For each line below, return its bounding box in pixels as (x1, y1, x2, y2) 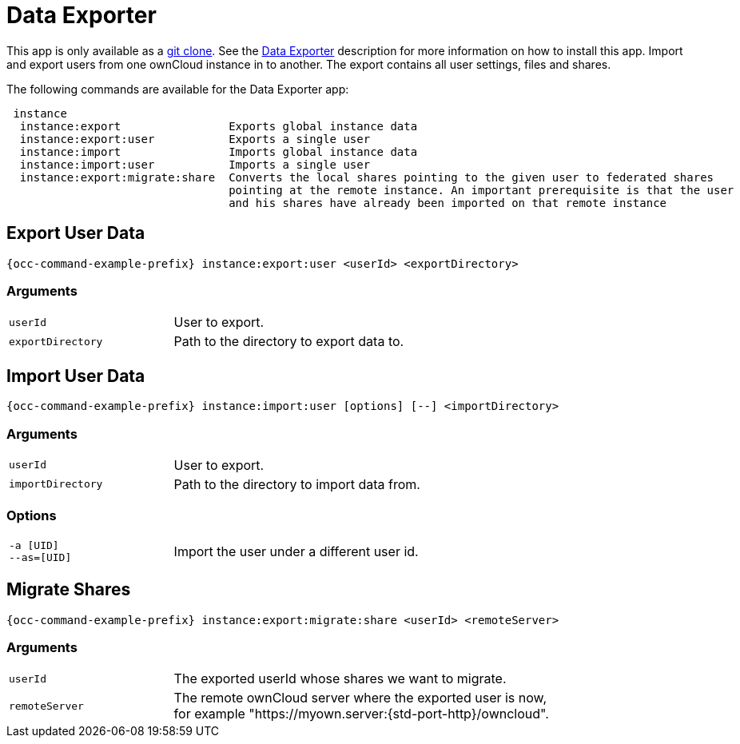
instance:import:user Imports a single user (19, 157, 371, 171)
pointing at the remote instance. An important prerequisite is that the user (229, 183, 734, 197)
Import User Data (6, 365, 145, 386)
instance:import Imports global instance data (19, 145, 418, 158)
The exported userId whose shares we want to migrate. (173, 670, 507, 687)
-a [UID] (9, 539, 59, 551)
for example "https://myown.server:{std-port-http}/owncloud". (173, 706, 549, 722)
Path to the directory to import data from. (173, 475, 420, 492)
